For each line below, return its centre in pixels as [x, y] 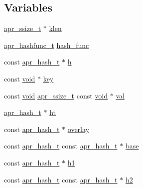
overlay [78, 129]
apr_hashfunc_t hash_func [47, 45]
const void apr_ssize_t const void [56, 95]
